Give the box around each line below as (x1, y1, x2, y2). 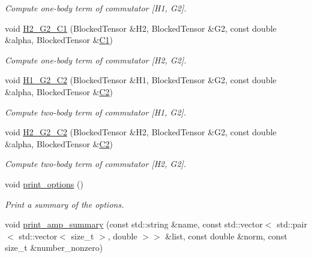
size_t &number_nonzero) (5, 241, 103, 254)
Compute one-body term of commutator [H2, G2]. (5, 53, 187, 66)
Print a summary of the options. (5, 198, 124, 210)
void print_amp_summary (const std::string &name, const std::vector (5, 218, 263, 230)
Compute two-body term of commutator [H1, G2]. (5, 105, 187, 118)
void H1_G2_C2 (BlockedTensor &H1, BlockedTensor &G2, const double (5, 74, 277, 86)
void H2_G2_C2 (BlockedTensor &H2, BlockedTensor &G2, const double (5, 126, 277, 138)
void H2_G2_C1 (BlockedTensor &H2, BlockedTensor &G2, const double (5, 22, 277, 34)
